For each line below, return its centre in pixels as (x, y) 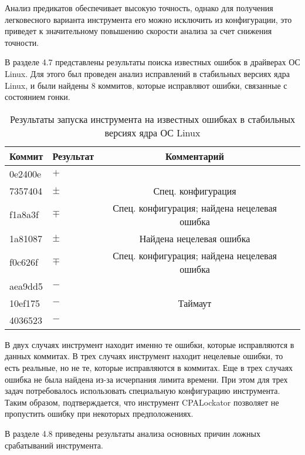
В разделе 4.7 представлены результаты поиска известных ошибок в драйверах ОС (152, 62)
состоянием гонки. (38, 97)
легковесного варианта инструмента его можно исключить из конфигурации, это (148, 19)
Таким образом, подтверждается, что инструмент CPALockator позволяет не (142, 402)
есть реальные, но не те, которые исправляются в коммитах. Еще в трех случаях (149, 367)
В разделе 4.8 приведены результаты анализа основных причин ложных (133, 433)
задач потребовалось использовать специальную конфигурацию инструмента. (143, 391)
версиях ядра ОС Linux (152, 132)
